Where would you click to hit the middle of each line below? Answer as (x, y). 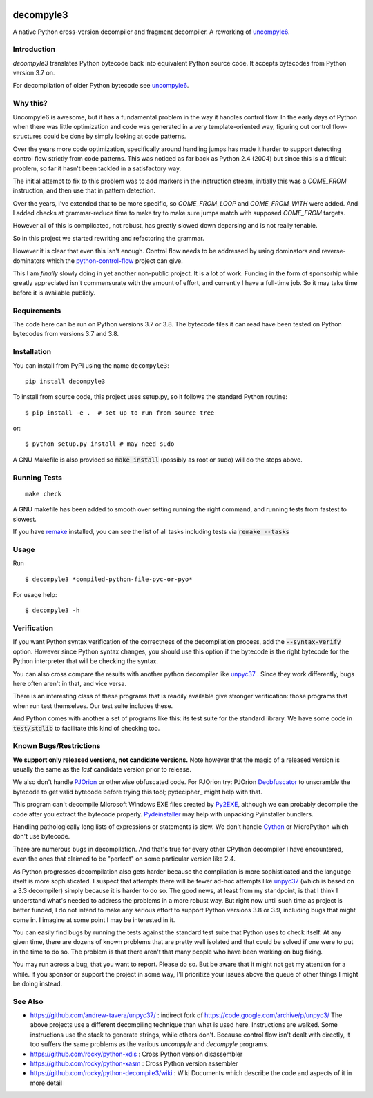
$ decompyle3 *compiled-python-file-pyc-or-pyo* (109, 579)
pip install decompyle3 (65, 381)
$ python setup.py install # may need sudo (100, 444)
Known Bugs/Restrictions (57, 746)
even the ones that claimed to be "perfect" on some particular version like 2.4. (124, 859)
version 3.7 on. (34, 73)
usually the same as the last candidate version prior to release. (102, 769)
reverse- (334, 251)
